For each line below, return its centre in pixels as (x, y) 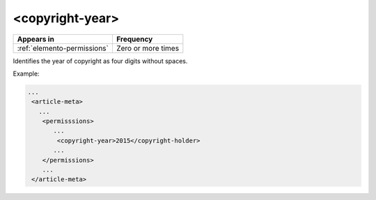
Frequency (134, 39)
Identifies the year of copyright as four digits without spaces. (100, 61)
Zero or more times (148, 48)
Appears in (36, 39)
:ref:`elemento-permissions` (63, 48)
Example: (26, 74)
